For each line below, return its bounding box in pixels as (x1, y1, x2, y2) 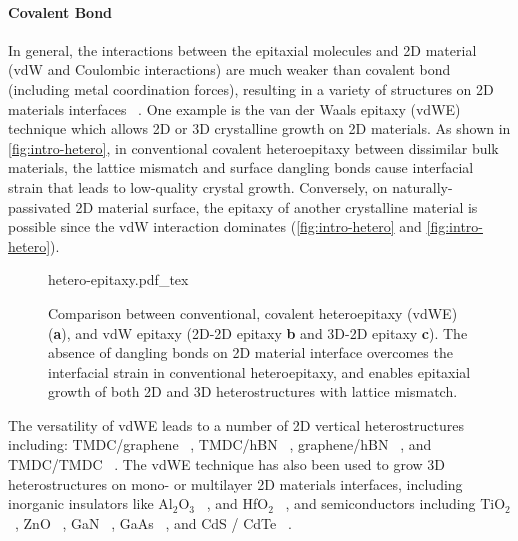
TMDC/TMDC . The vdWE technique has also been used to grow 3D (8, 454, 445, 475)
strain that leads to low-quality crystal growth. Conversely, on (8, 176, 388, 197)
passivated (8, 196, 71, 217)
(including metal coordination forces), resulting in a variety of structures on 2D (8, 78, 494, 99)
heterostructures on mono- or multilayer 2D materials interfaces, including (8, 473, 463, 494)
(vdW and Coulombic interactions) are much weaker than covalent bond (8, 59, 451, 80)
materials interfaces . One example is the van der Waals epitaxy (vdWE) (8, 98, 461, 119)
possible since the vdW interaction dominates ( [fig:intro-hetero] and (8, 216, 422, 237)
